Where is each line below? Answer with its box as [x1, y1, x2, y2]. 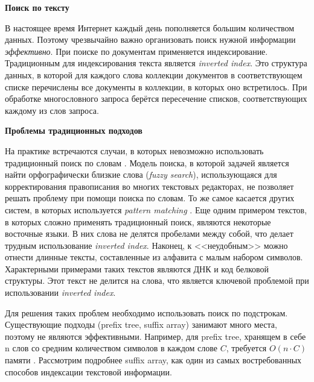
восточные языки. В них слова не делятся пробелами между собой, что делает [5, 227, 293, 240]
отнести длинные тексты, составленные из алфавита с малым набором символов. [5, 251, 303, 263]
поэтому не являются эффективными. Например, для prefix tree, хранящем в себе [5, 330, 306, 342]
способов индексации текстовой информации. [5, 365, 172, 378]
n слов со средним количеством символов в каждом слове [5, 342, 217, 354]
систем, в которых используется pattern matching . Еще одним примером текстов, [5, 203, 307, 216]
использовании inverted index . [5, 286, 116, 299]
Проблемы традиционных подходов [5, 124, 143, 137]
